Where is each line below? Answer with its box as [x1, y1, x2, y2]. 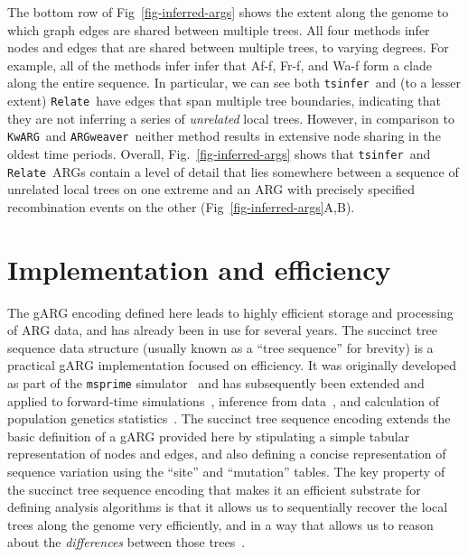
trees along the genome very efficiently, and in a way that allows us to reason [7, 515, 434, 534]
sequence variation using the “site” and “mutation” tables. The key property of [7, 461, 445, 480]
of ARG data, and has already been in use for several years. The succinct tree [7, 320, 438, 339]
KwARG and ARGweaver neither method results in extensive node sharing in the [7, 126, 441, 145]
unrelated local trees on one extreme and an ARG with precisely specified [7, 180, 415, 199]
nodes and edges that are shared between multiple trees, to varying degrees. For [7, 38, 449, 57]
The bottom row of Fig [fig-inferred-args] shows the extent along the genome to [7, 3, 449, 21]
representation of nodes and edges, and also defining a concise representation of [7, 444, 446, 463]
